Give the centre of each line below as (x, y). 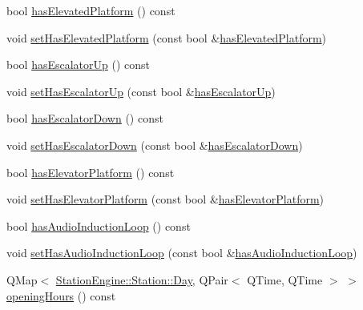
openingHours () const (61, 295)
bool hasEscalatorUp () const (78, 64)
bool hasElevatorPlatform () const (91, 172)
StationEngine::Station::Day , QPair (142, 279)
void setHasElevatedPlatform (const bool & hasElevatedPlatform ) (167, 37)
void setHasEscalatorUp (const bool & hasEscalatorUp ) (141, 91)
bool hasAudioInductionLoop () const (99, 225)
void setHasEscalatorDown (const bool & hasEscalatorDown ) (155, 145)
